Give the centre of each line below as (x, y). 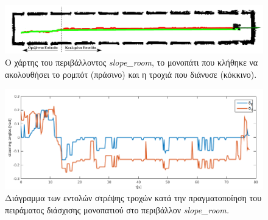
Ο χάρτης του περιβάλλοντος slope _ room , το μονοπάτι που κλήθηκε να (132, 62)
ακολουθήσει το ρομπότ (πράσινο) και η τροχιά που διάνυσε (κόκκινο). (131, 74)
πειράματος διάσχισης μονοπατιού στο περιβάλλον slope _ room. (117, 210)
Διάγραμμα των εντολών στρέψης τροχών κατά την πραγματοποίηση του (133, 198)
